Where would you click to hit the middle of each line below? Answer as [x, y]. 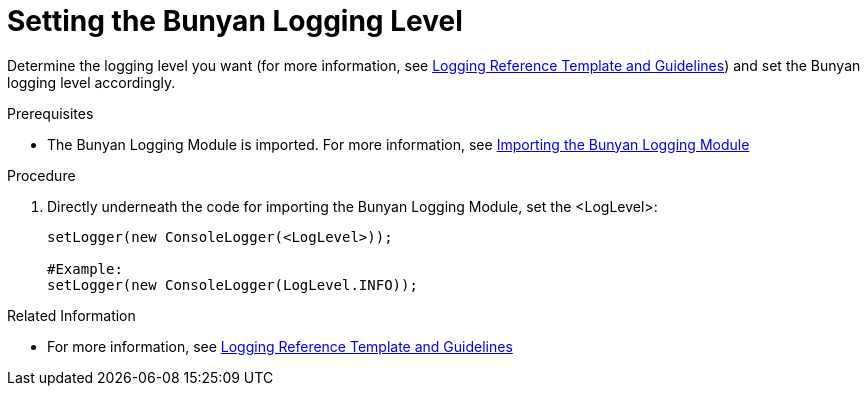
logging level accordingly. [91, 82]
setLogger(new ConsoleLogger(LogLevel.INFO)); [232, 284]
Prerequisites [50, 113]
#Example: [85, 268]
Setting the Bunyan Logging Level [235, 21]
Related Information [71, 315]
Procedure [41, 175]
